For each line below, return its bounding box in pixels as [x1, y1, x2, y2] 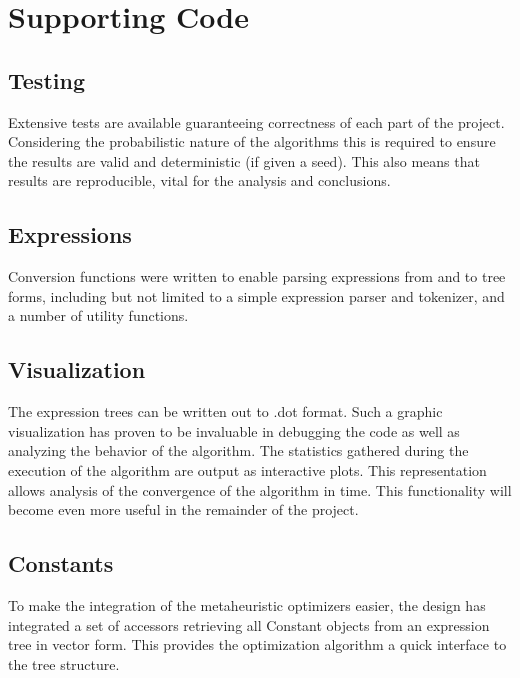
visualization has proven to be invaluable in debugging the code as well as [8, 420, 460, 441]
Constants [8, 548, 114, 579]
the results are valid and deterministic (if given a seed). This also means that [8, 150, 480, 171]
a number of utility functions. [8, 305, 189, 326]
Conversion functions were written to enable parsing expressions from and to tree [8, 266, 506, 287]
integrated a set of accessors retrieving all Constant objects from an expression [8, 614, 490, 635]
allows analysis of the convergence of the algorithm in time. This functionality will [8, 479, 512, 500]
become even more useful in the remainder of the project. [8, 499, 359, 520]
